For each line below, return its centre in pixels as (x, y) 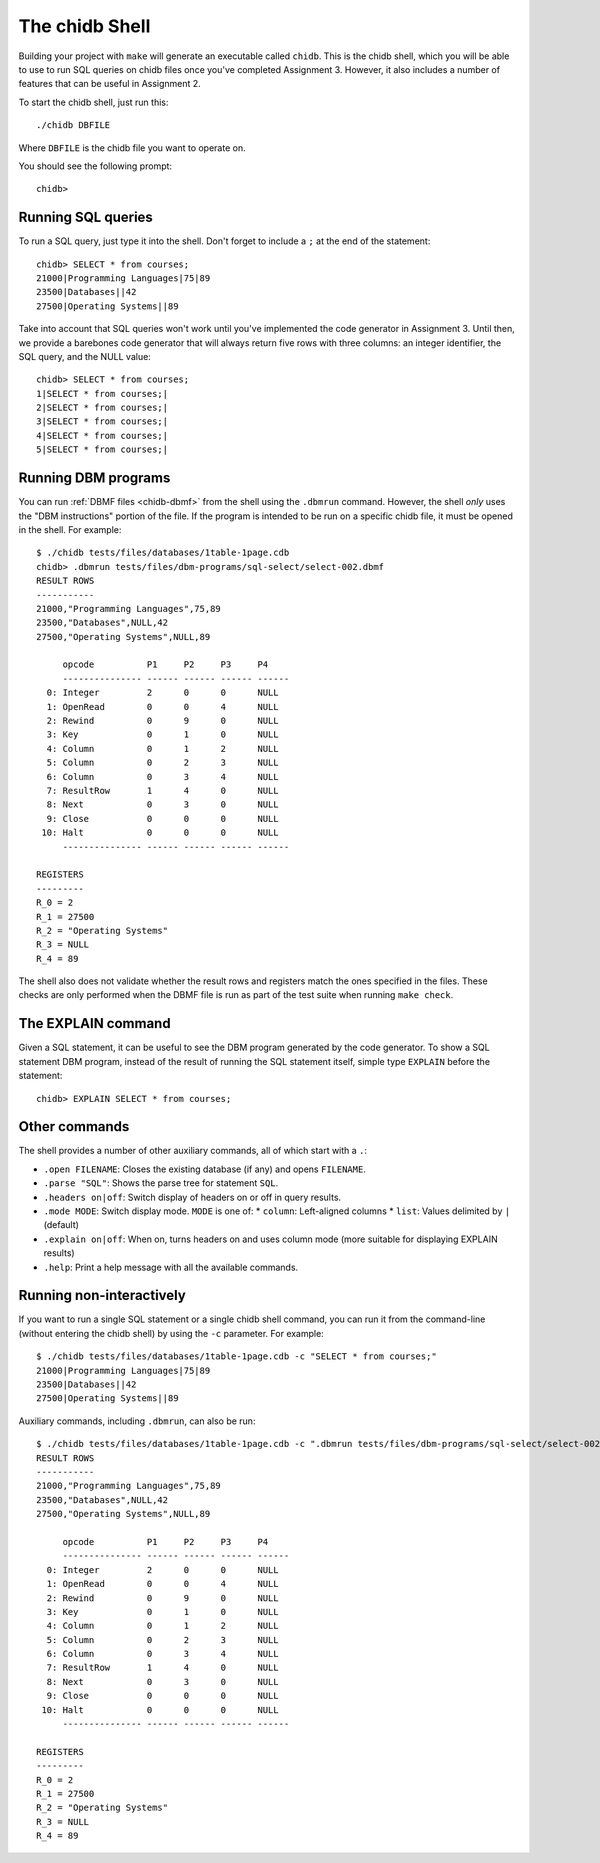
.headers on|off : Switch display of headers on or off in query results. (192, 1197)
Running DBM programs (94, 478)
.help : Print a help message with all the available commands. (171, 1267)
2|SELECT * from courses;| (102, 408)
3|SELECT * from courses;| (102, 421)
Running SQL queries (86, 217)
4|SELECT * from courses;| (102, 435)
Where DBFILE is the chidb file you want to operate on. (132, 147)
